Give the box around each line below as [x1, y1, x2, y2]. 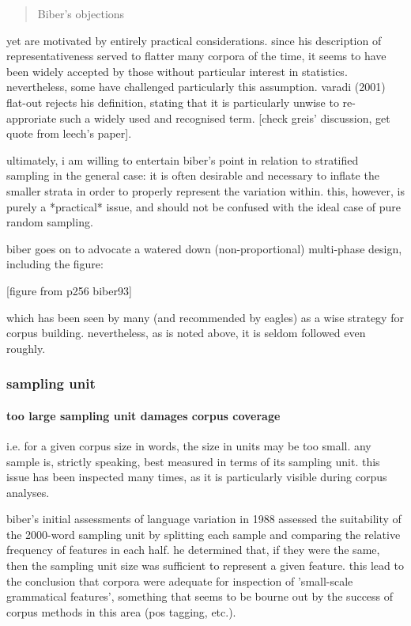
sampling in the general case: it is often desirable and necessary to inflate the [6, 167, 379, 184]
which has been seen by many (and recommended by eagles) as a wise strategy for [6, 309, 404, 325]
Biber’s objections [37, 6, 125, 21]
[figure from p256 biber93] [6, 282, 132, 298]
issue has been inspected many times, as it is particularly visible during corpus [6, 469, 387, 485]
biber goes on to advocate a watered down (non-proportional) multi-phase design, [6, 240, 402, 256]
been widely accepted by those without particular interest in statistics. [6, 63, 348, 79]
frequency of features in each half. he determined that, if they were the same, [6, 541, 380, 558]
